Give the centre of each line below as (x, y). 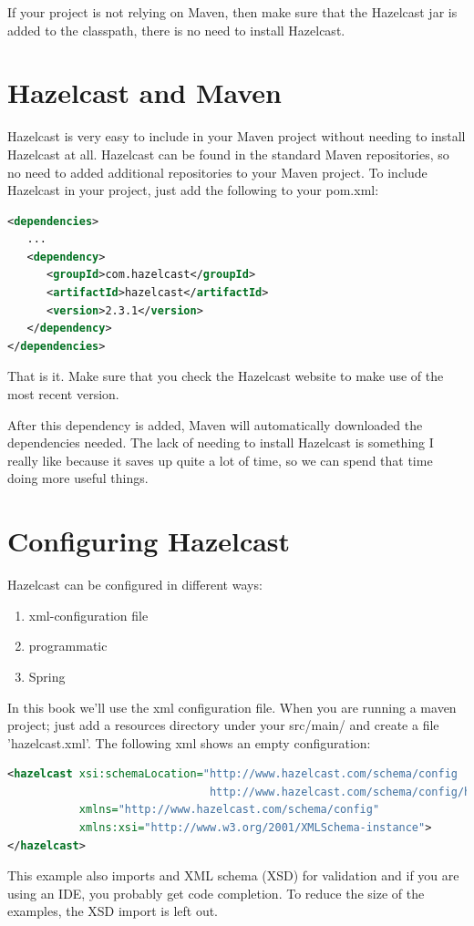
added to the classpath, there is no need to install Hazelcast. (176, 30)
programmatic (68, 646)
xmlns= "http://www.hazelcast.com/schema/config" (229, 810)
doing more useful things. (78, 478)
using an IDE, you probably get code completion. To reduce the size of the (216, 893)
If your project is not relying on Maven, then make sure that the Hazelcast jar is (232, 12)
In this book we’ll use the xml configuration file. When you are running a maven (232, 707)
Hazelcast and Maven (145, 93)
